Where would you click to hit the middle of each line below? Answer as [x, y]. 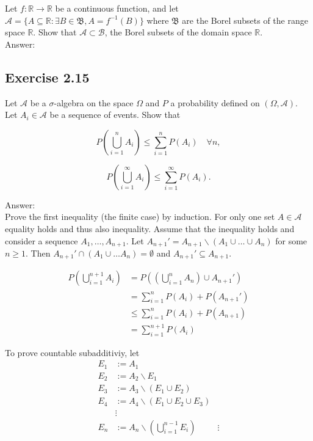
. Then [38, 253]
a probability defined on [215, 102]
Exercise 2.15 [47, 77]
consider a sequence [41, 240]
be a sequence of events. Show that [115, 115]
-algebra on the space [94, 102]
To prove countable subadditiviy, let [72, 352]
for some [291, 240]
